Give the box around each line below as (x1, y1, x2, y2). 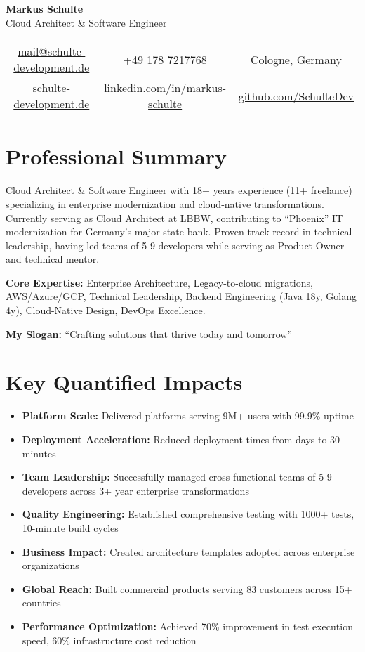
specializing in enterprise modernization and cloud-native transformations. (6, 196, 324, 211)
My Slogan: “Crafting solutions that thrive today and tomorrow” (6, 326, 293, 341)
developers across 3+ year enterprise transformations (22, 483, 249, 497)
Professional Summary (6, 142, 227, 171)
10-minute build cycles (22, 520, 119, 535)
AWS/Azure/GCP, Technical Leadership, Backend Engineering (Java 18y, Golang (6, 289, 357, 304)
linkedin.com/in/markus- (104, 79, 227, 96)
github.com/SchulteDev (238, 87, 354, 104)
